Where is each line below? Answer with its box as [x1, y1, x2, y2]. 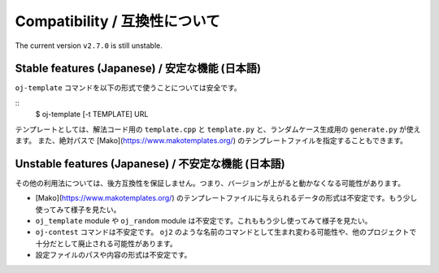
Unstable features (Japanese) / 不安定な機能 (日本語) [15, 157, 285, 171]
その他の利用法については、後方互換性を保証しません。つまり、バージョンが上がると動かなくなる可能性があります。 [15, 178, 406, 188]
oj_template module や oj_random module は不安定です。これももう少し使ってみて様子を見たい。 [35, 216, 372, 226]
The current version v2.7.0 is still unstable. [15, 41, 163, 50]
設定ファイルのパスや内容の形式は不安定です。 [35, 250, 192, 260]
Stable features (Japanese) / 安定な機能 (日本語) [15, 62, 262, 76]
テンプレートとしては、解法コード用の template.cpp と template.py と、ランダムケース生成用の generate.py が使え [15, 124, 421, 134]
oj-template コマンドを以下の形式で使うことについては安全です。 [15, 83, 241, 93]
